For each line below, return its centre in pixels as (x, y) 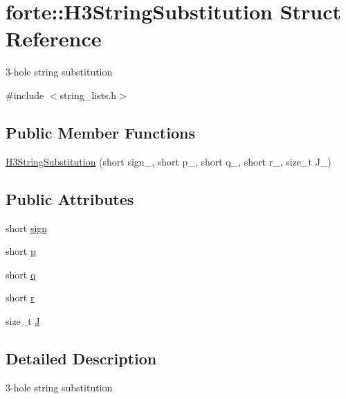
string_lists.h (88, 95)
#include (25, 95)
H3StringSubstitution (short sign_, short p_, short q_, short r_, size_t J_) (169, 161)
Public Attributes (70, 198)
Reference (54, 38)
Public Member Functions (100, 132)
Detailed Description (81, 358)
